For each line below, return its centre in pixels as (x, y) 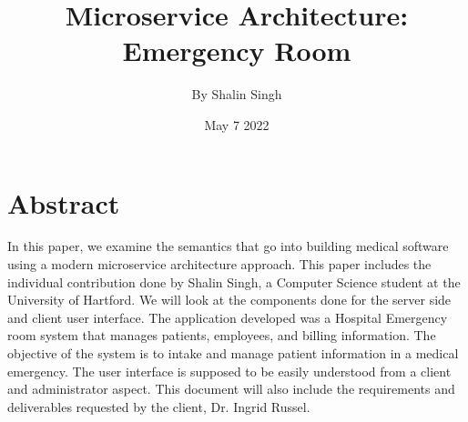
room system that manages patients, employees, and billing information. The (222, 335)
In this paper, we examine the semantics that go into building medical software (228, 246)
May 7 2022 (237, 124)
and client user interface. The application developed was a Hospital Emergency (228, 317)
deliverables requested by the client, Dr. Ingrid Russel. (159, 406)
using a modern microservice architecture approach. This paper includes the (219, 264)
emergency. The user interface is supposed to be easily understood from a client (229, 371)
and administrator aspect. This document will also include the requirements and (231, 389)
